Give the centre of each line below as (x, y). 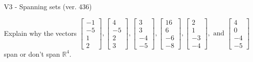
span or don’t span (32, 54)
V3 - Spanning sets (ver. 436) (48, 6)
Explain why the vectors (40, 33)
